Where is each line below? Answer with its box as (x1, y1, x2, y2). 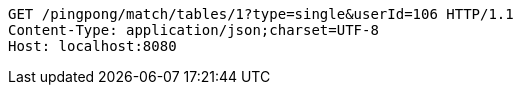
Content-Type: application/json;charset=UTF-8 (8, 22, 379, 38)
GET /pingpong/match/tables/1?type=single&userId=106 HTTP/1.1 (8, 6, 514, 22)
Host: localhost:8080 (8, 38, 177, 54)
